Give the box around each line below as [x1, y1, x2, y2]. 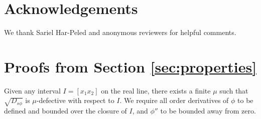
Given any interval [4, 85, 61, 95]
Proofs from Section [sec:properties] [4, 56, 257, 76]
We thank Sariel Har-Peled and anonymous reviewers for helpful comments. [4, 27, 236, 37]
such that [219, 85, 248, 95]
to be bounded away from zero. [160, 105, 256, 116]
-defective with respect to [36, 95, 114, 105]
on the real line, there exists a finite [101, 85, 211, 95]
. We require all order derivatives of [119, 95, 229, 105]
